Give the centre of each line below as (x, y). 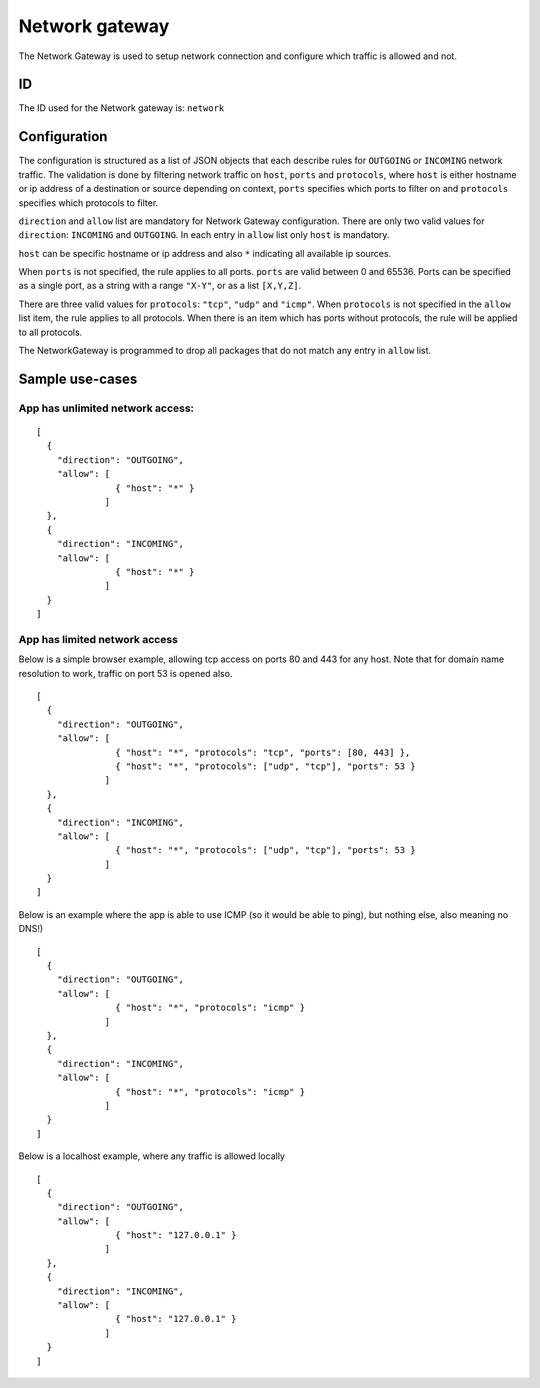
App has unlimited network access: (106, 408)
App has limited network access (98, 639)
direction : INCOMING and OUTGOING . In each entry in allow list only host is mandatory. (204, 235)
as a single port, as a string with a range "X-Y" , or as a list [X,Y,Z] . (160, 286)
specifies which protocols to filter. (88, 202)
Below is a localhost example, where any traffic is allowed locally (151, 1156)
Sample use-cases (78, 378)
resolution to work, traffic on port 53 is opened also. (125, 673)
